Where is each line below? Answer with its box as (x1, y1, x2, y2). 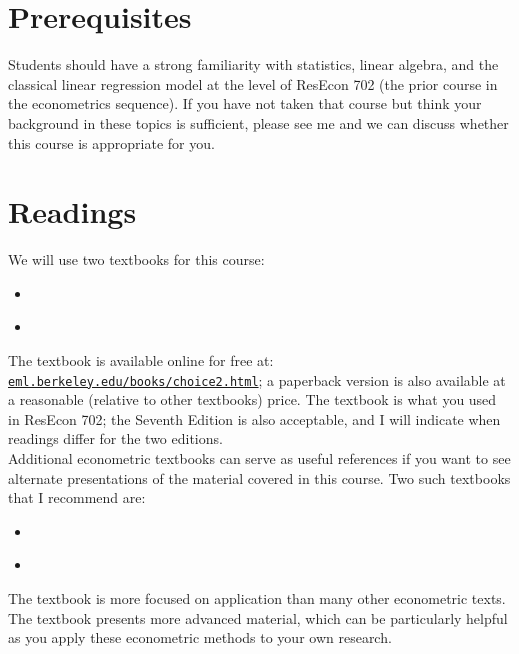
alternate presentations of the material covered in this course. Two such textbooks (8, 467, 511, 488)
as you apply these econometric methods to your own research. (8, 627, 392, 648)
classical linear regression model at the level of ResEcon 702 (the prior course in (8, 73, 498, 94)
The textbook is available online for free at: (8, 350, 274, 370)
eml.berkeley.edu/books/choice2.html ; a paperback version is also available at (8, 369, 506, 390)
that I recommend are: (8, 487, 146, 508)
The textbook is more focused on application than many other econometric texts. (8, 588, 506, 608)
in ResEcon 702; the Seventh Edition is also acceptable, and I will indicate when (8, 408, 501, 429)
